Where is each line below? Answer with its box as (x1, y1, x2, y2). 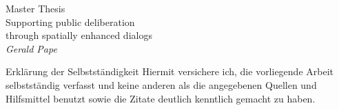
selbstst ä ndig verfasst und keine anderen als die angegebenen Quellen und (6, 77, 317, 92)
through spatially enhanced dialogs (6, 28, 152, 42)
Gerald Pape (6, 41, 57, 55)
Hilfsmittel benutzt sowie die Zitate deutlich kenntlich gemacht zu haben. (6, 91, 316, 105)
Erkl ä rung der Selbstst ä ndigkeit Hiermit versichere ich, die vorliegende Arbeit (6, 64, 334, 79)
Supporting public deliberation (6, 14, 135, 29)
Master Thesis (6, 1, 65, 15)
